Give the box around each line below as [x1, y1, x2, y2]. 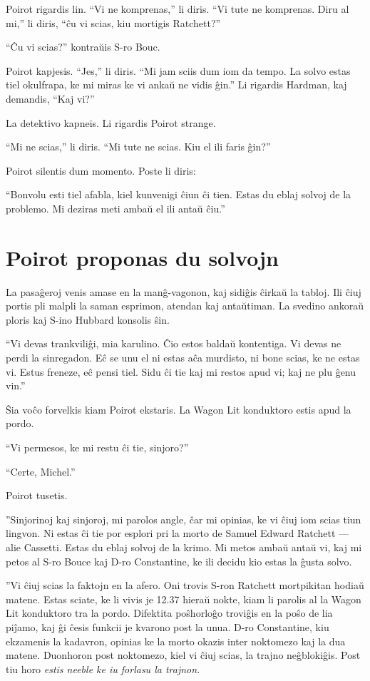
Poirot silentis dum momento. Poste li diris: [6, 163, 196, 178]
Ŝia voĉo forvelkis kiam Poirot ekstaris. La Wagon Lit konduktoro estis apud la [6, 401, 351, 416]
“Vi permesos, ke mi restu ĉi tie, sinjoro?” [6, 440, 189, 454]
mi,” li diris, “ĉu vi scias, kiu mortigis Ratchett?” [6, 15, 221, 30]
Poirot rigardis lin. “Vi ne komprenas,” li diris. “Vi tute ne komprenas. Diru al [6, 1, 349, 16]
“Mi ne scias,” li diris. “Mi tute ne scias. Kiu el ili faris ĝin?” [6, 139, 271, 154]
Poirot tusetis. [6, 488, 68, 503]
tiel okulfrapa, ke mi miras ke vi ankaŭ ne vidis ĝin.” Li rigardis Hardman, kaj [6, 77, 347, 92]
